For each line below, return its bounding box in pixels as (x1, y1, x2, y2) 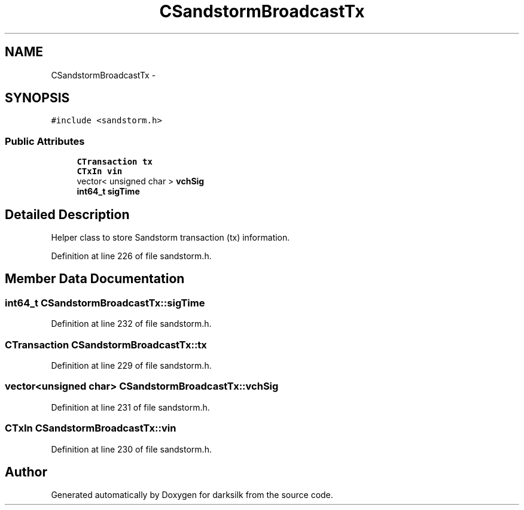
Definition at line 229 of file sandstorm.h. (51, 360, 212, 371)
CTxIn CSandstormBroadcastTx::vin (5, 422, 176, 435)
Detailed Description (5, 207, 130, 222)
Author (5, 464, 47, 479)
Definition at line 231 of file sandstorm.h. (51, 402, 210, 412)
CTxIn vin (77, 166, 123, 177)
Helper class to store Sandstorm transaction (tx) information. (51, 232, 290, 243)
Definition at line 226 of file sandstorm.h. (51, 251, 212, 262)
